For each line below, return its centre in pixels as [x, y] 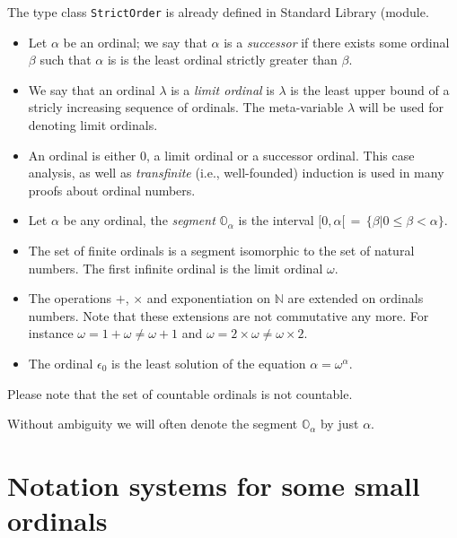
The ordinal [61, 363]
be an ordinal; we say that [135, 42]
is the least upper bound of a [370, 89]
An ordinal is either [82, 155]
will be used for [401, 107]
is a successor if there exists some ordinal [337, 42]
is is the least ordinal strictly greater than [222, 60]
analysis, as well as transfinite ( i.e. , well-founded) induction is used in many [236, 173]
